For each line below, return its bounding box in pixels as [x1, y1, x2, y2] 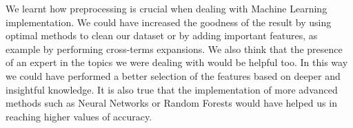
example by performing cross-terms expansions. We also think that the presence [6, 41, 343, 56]
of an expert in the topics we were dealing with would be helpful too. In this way [6, 55, 348, 70]
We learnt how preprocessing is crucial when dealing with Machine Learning [6, 1, 327, 15]
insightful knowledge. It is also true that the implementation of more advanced [6, 82, 338, 96]
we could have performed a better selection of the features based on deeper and [6, 68, 341, 83]
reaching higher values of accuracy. [6, 109, 152, 123]
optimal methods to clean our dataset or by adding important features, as [6, 28, 318, 43]
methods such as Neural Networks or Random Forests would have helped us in [6, 96, 337, 110]
